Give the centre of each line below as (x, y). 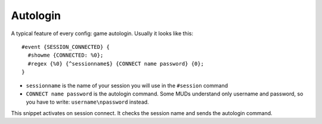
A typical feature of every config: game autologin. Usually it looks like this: (102, 33)
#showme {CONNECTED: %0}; (66, 55)
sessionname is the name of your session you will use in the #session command (127, 85)
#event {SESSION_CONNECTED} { (66, 47)
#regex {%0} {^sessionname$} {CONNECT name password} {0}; (116, 63)
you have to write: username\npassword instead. (87, 102)
